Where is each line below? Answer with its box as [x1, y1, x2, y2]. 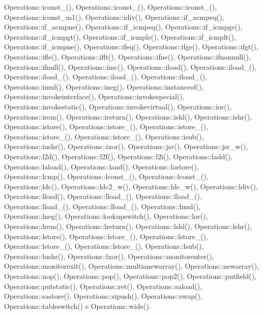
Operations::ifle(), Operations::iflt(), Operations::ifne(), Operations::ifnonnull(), [4, 51, 251, 62]
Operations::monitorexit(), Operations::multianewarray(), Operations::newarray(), [4, 261, 259, 271]
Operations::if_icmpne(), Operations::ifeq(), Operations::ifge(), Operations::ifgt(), [4, 41, 258, 52]
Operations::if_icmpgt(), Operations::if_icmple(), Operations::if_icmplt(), [4, 31, 236, 42]
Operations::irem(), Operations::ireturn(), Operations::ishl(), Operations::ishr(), [4, 111, 252, 122]
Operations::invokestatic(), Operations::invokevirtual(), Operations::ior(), [4, 101, 232, 111]
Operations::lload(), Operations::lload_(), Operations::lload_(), [4, 191, 202, 202]
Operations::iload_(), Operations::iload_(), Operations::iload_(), [4, 71, 208, 82]
